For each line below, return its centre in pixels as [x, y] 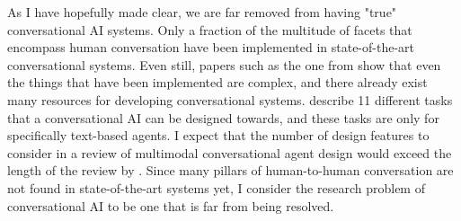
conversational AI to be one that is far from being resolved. [171, 205]
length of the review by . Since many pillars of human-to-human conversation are [230, 170]
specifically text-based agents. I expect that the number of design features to [218, 135]
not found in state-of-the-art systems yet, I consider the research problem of [216, 187]
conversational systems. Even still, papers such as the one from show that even [224, 64]
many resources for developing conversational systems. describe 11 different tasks [230, 99]
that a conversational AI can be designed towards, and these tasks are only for [223, 117]
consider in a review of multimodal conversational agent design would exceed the [230, 152]
